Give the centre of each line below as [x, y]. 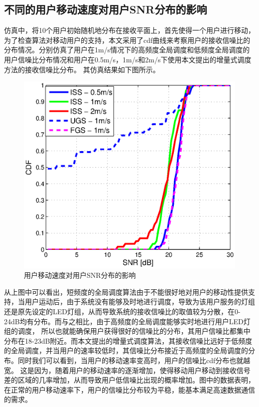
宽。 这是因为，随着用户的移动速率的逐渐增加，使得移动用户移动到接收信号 [127, 370]
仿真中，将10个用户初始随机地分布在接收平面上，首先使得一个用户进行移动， [129, 30]
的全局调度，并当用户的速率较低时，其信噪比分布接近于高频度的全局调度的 [126, 350]
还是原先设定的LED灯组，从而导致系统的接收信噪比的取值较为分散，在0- [122, 311]
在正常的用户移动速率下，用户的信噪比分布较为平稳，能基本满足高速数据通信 [129, 389]
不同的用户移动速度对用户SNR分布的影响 [106, 9]
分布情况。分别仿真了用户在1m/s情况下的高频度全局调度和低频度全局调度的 [127, 50]
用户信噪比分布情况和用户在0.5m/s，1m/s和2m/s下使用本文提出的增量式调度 [128, 59]
